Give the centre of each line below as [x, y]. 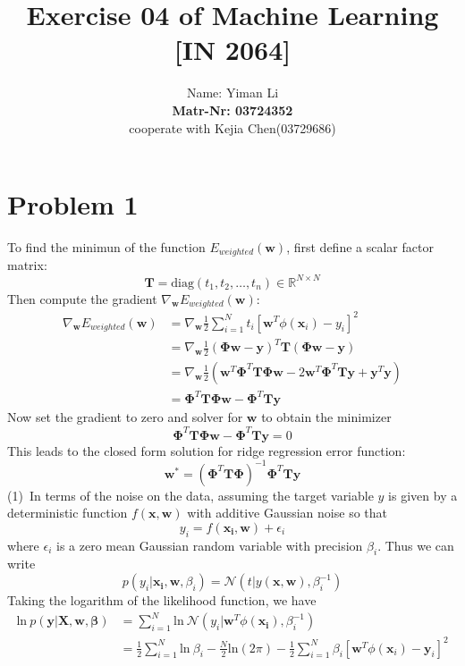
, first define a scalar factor [360, 247]
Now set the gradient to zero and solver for [125, 417]
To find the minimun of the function [106, 247]
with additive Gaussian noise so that [287, 513]
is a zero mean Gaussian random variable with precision [210, 545]
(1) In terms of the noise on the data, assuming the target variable [190, 495]
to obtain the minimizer [326, 417]
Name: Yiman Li [232, 93]
